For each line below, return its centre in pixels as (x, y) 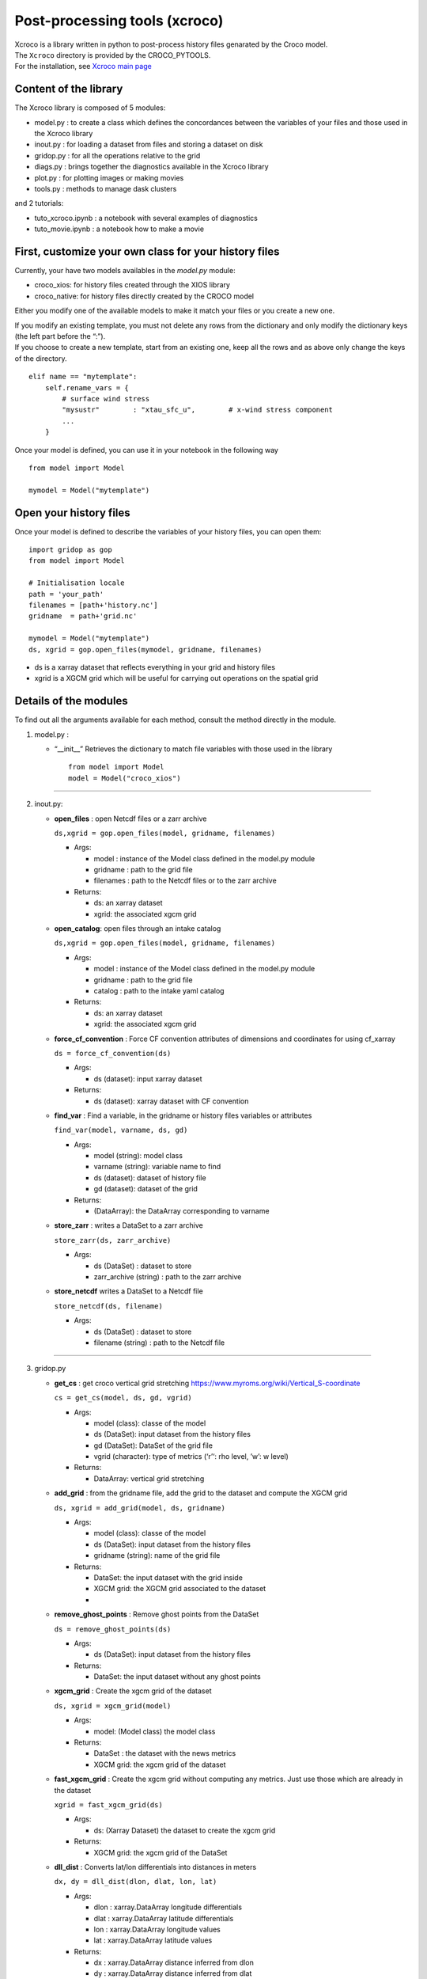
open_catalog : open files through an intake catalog (138, 929)
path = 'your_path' (66, 594)
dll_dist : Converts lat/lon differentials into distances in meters (155, 1867)
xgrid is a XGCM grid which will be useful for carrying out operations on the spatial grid (176, 678)
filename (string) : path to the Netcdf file (159, 1343)
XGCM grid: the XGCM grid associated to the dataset (180, 1589)
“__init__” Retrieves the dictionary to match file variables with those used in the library (193, 749)
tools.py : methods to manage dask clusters (106, 188)
